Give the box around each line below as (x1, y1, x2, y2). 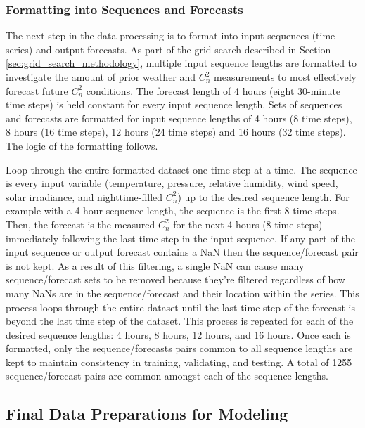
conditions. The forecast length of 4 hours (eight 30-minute (86, 83, 341, 98)
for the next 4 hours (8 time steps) (173, 216, 323, 231)
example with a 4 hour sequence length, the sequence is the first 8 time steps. (6, 203, 340, 218)
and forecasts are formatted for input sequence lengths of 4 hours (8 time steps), (6, 110, 352, 125)
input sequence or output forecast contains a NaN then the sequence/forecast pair (6, 245, 359, 259)
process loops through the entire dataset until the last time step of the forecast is (6, 299, 355, 314)
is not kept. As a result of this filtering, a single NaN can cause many (6, 258, 305, 273)
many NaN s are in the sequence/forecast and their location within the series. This (6, 285, 359, 300)
